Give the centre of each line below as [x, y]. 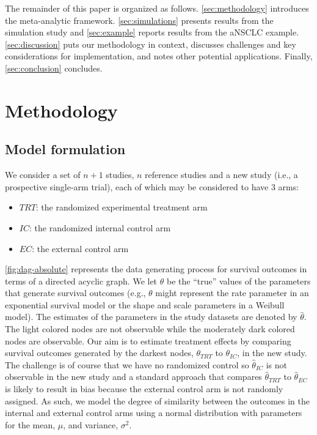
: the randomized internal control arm [100, 227]
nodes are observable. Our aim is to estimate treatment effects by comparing [148, 340]
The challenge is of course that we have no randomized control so [127, 364]
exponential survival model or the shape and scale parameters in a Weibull [145, 304]
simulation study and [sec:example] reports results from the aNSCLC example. [152, 32]
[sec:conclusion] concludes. [54, 68]
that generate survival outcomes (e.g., [75, 293]
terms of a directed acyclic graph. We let [81, 281]
